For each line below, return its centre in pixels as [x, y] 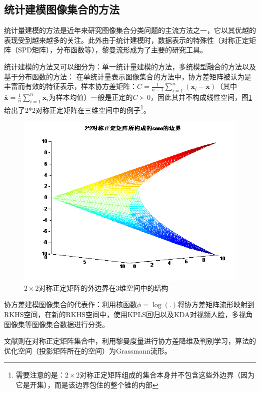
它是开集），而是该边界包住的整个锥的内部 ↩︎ [87, 384]
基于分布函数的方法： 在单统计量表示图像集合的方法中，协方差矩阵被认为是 [128, 76]
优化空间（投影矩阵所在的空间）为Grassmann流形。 [88, 350]
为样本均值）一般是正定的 [91, 97]
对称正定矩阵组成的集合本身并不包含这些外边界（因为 [167, 375]
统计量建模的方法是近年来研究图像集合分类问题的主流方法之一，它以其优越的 [130, 30]
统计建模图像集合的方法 [62, 9]
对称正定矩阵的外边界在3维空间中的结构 [103, 287]
